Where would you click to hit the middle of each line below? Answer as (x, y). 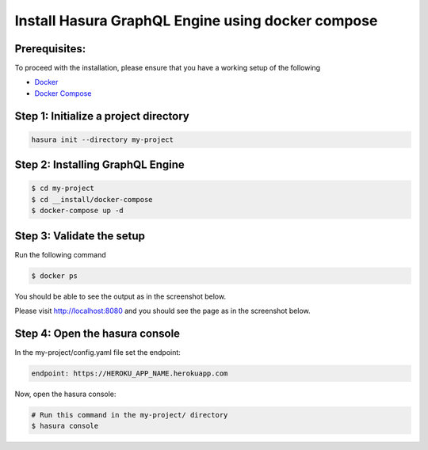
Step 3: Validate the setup (80, 236)
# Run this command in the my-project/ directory (130, 415)
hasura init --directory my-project (103, 139)
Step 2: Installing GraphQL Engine (100, 165)
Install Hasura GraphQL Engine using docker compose (196, 21)
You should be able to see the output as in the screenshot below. (120, 296)
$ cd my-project (63, 189)
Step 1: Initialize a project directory (102, 116)
